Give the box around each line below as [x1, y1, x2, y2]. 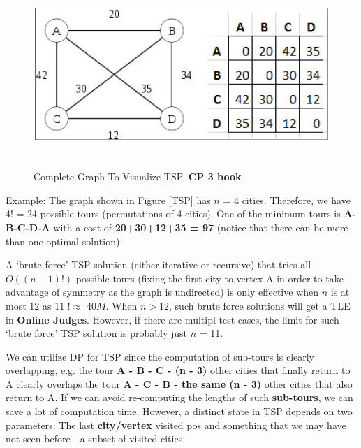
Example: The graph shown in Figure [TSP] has [6, 192, 211, 207]
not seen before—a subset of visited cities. [6, 431, 186, 446]
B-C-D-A [6, 219, 50, 234]
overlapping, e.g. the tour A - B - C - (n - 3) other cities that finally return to [6, 363, 351, 377]
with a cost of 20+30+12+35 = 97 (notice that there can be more [53, 219, 348, 234]
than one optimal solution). [6, 233, 123, 248]
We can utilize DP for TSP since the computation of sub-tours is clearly [6, 349, 315, 363]
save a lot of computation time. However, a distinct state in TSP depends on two [6, 404, 353, 419]
